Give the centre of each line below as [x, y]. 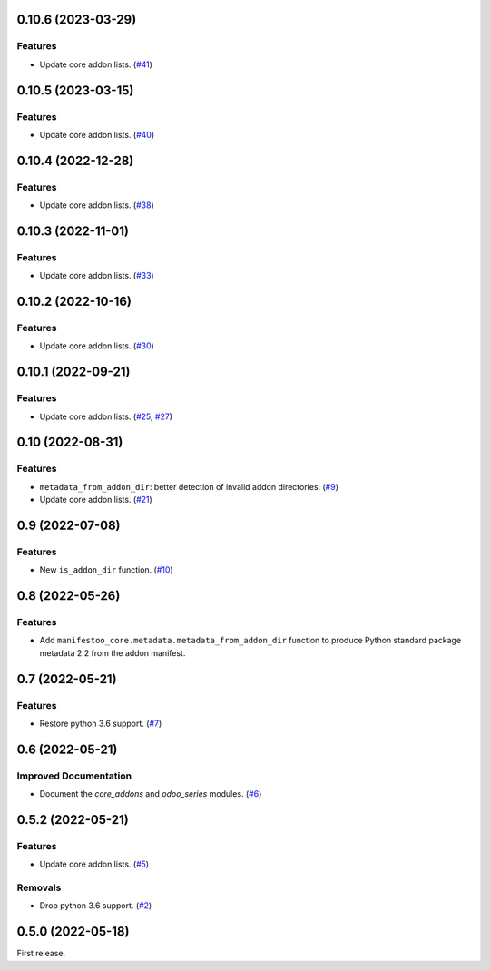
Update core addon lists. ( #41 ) [96, 64]
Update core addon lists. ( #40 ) [97, 134]
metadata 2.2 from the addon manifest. [113, 652]
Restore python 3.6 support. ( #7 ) [101, 723]
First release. [41, 954]
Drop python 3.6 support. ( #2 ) [96, 906]
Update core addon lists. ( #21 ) [96, 500]
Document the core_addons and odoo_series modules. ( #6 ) [151, 794]
